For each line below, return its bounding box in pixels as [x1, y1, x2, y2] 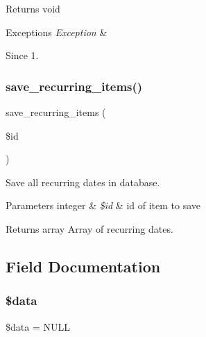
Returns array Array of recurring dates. [6, 221, 173, 236]
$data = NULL [6, 319, 70, 334]
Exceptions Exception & [6, 24, 108, 39]
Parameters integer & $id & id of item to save [6, 198, 200, 213]
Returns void [6, 1, 60, 15]
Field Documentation [6, 255, 161, 277]
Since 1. [6, 48, 39, 63]
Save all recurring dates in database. [6, 174, 160, 189]
